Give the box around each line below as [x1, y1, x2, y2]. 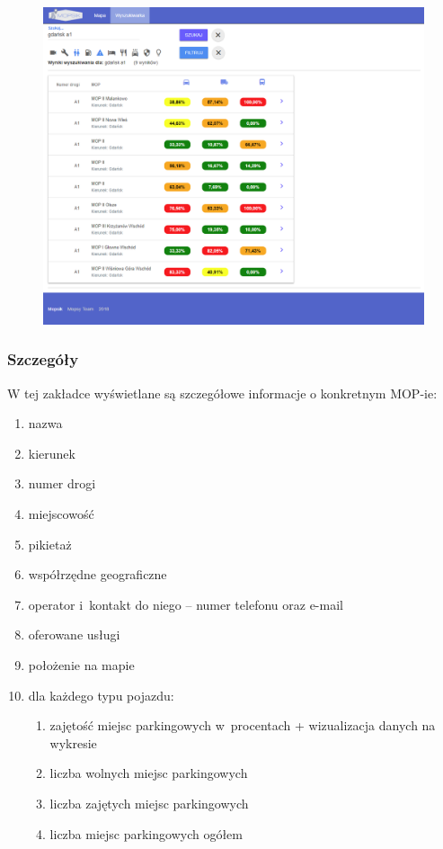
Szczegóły [7, 348, 79, 371]
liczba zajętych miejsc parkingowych [49, 793, 249, 812]
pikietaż [28, 534, 72, 553]
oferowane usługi [28, 625, 120, 644]
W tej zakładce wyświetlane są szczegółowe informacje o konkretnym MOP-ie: [7, 383, 438, 402]
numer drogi [28, 474, 96, 493]
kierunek [28, 443, 75, 462]
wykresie [49, 733, 97, 752]
